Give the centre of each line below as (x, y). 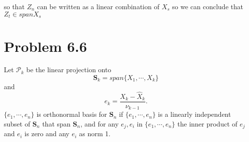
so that (14, 6)
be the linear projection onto (69, 70)
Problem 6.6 (46, 46)
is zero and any (47, 134)
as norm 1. (95, 134)
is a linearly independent (195, 114)
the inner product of (208, 123)
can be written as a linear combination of (98, 6)
